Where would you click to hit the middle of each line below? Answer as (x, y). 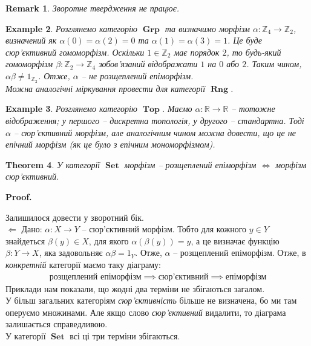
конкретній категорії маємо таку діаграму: (83, 264)
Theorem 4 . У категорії (53, 164)
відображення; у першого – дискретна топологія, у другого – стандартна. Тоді (155, 121)
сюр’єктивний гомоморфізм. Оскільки (75, 52)
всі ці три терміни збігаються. (125, 335)
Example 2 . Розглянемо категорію (71, 28)
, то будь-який (254, 52)
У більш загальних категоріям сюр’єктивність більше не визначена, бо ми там (151, 300)
